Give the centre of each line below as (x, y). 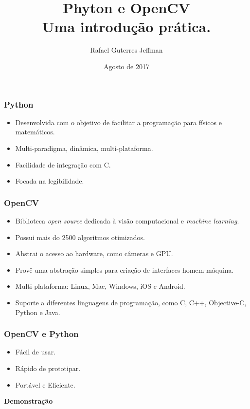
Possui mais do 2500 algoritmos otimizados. (80, 237)
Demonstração (28, 401)
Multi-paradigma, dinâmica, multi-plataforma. (84, 148)
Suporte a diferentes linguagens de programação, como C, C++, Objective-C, (131, 302)
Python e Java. (38, 312)
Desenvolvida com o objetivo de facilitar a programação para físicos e (118, 122)
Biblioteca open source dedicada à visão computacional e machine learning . (127, 220)
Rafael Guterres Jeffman (126, 50)
